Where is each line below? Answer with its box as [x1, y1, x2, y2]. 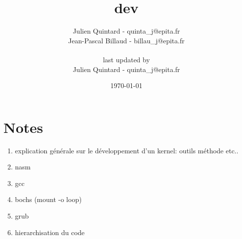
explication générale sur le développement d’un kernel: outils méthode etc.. [15, 145, 239, 155]
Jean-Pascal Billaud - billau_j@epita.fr [68, 35, 185, 45]
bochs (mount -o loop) [15, 194, 82, 204]
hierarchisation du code [15, 227, 85, 237]
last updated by [102, 54, 150, 64]
